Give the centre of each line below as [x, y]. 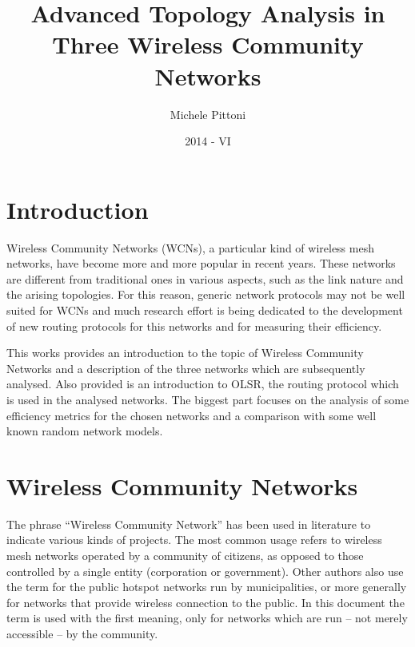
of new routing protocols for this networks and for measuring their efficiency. [194, 325]
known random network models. [85, 431]
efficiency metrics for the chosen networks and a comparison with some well [192, 415]
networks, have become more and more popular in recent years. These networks [201, 263]
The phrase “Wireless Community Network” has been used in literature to [189, 524]
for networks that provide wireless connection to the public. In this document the [206, 602]
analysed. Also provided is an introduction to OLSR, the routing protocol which [203, 384]
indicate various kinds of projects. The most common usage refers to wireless [194, 540]
